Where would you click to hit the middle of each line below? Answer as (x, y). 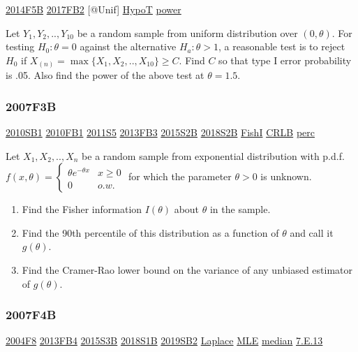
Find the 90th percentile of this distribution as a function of (150, 232)
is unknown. (286, 176)
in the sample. (240, 209)
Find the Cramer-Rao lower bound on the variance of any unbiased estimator (187, 270)
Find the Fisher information (82, 209)
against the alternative (128, 46)
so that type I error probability (285, 60)
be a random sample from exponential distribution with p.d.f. (213, 155)
